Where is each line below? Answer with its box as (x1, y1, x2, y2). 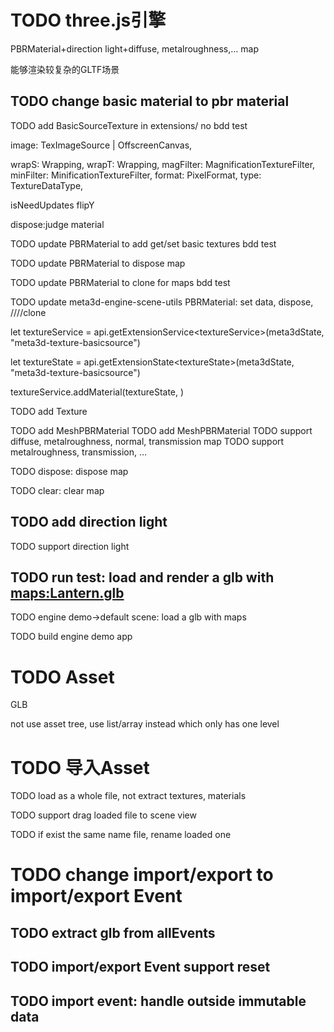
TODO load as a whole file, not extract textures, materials (10, 790, 247, 802)
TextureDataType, (10, 179, 84, 191)
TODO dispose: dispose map (10, 465, 129, 477)
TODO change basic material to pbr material (10, 93, 290, 110)
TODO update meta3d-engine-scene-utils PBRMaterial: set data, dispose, (10, 296, 314, 308)
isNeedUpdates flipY (10, 199, 95, 211)
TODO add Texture (10, 405, 88, 417)
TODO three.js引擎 (10, 9, 167, 32)
